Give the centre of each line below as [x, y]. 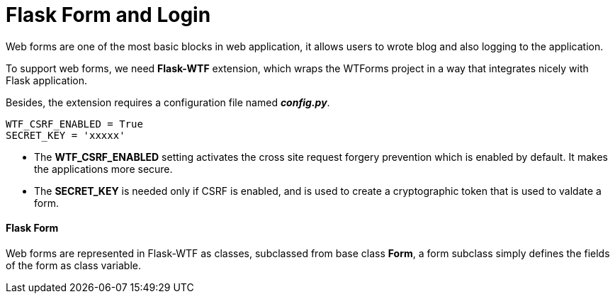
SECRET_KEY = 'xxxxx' [66, 135]
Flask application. [46, 80]
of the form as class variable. [73, 265]
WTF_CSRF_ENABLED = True [74, 124]
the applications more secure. [103, 169]
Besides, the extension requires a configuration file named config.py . [168, 102]
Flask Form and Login [108, 15]
